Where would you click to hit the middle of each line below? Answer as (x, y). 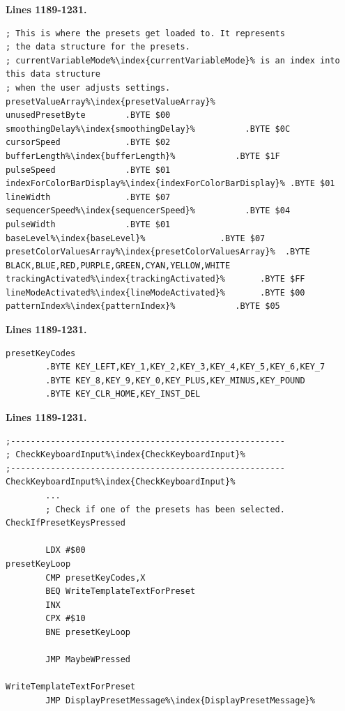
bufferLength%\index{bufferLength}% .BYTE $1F (143, 156)
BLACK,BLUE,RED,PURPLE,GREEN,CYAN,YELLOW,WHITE (118, 265)
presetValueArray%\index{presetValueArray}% (110, 101)
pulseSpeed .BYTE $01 (88, 170)
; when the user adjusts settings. (88, 87)
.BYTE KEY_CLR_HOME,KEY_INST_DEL (123, 394)
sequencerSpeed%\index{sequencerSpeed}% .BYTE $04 (148, 211)
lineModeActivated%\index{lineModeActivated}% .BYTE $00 (155, 292)
